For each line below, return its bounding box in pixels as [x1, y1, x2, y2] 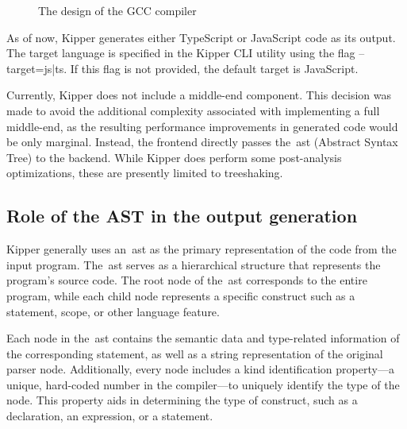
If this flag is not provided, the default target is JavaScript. [70, 60, 359, 76]
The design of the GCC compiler [38, 2, 197, 18]
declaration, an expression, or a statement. [6, 408, 213, 424]
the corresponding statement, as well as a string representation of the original [6, 345, 383, 361]
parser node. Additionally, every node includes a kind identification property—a [6, 361, 394, 377]
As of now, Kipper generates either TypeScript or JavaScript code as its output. [6, 29, 396, 45]
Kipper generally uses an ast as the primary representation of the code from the [6, 241, 397, 257]
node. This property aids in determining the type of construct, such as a [6, 392, 358, 408]
